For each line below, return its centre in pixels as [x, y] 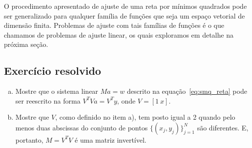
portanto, [29, 139]
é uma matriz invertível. [111, 139]
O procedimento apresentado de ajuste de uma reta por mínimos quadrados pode [126, 6]
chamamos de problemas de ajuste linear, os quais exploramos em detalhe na [119, 34]
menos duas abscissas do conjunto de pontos [82, 127]
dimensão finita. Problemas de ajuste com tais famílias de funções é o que [114, 25]
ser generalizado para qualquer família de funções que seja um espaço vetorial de [125, 15]
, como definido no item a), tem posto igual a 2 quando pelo [145, 117]
